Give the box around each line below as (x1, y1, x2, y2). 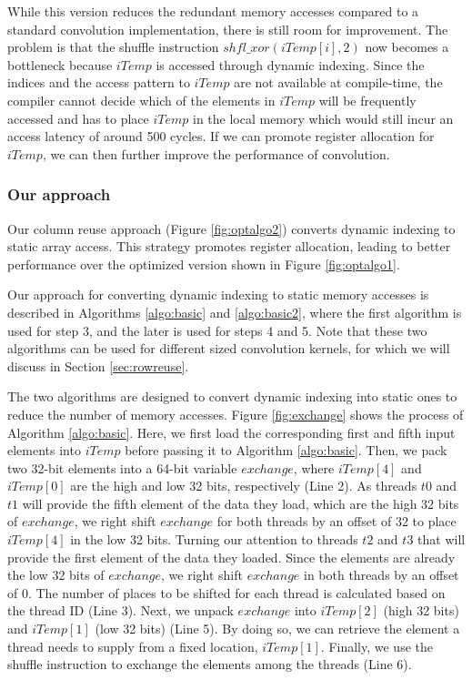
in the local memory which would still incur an (192, 108, 454, 127)
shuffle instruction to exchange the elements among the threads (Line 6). (7, 655, 412, 674)
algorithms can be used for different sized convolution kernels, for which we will (7, 339, 450, 358)
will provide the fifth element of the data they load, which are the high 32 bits (22, 493, 459, 513)
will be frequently (318, 90, 417, 109)
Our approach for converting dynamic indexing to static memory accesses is (7, 285, 429, 304)
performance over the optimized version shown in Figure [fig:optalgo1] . (7, 254, 400, 273)
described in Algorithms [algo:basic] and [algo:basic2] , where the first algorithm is (7, 302, 462, 321)
